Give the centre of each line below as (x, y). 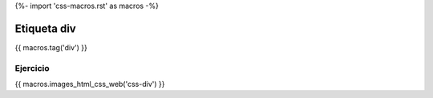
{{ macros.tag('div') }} (51, 47)
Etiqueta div (45, 28)
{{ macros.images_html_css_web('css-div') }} (90, 84)
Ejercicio (32, 68)
